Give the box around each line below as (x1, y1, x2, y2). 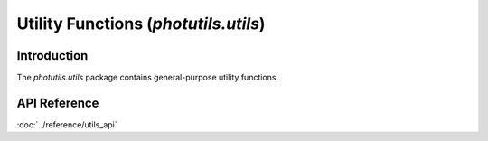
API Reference (16, 95, 99, 110)
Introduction (16, 48, 89, 63)
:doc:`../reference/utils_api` (16, 118, 117, 130)
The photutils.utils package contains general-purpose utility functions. (16, 72, 279, 83)
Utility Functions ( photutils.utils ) (16, 14, 266, 33)
